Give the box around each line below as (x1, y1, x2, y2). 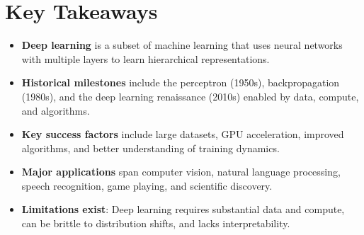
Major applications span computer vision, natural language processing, (21, 164, 341, 179)
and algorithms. (21, 103, 90, 117)
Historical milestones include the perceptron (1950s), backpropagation (21, 75, 340, 90)
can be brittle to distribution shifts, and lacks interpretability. (21, 216, 290, 231)
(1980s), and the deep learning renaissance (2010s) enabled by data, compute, (21, 88, 359, 103)
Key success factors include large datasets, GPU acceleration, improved (21, 127, 344, 142)
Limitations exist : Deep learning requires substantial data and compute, (21, 202, 345, 217)
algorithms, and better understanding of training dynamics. (21, 140, 280, 155)
